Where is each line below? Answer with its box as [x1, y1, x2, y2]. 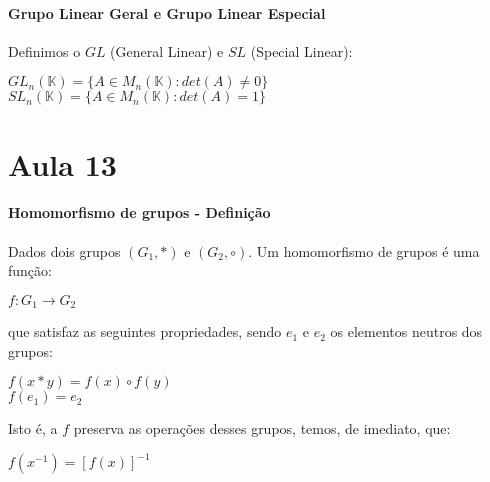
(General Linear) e [110, 40, 224, 61]
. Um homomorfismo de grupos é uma [248, 240, 480, 261]
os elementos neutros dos [330, 321, 483, 342]
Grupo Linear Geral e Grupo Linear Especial [8, 2, 326, 23]
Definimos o [8, 40, 81, 61]
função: [8, 260, 52, 281]
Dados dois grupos [8, 240, 121, 261]
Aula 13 [8, 143, 117, 184]
